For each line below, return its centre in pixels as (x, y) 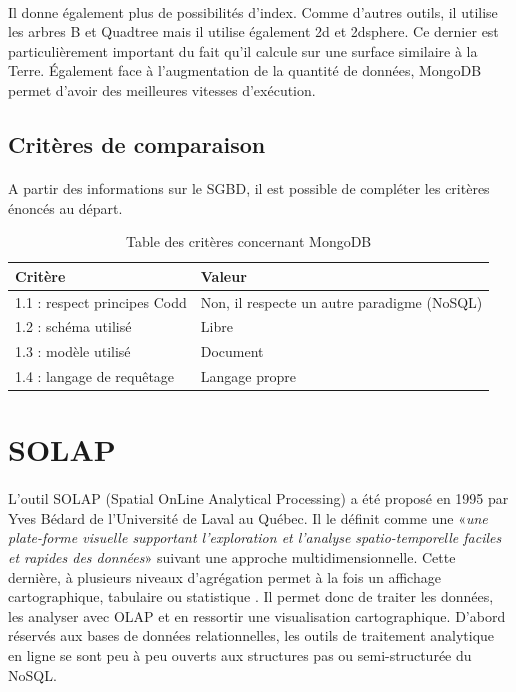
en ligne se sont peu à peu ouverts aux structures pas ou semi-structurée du (240, 654)
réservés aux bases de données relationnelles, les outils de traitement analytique (251, 635)
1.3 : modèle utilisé (73, 351)
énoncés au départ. (65, 207)
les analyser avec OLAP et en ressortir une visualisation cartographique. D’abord (257, 615)
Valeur (223, 275)
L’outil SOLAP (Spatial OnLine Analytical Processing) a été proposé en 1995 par (258, 498)
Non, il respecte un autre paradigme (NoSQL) (341, 301)
